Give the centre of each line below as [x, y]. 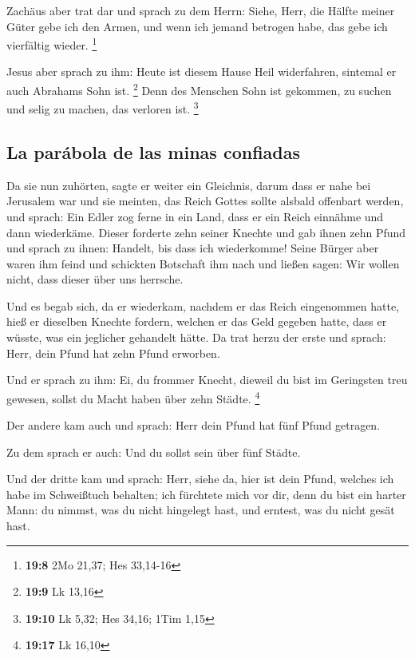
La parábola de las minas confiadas [153, 151]
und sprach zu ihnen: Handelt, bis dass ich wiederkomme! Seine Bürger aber [193, 248]
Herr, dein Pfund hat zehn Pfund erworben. [113, 353]
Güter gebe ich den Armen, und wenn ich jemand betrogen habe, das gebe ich [197, 26]
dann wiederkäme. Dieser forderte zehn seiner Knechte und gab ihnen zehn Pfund [206, 232]
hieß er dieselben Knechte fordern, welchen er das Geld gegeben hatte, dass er [197, 321]
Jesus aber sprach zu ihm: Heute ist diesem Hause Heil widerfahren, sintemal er [202, 71]
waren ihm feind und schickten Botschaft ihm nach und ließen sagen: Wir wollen [203, 263]
